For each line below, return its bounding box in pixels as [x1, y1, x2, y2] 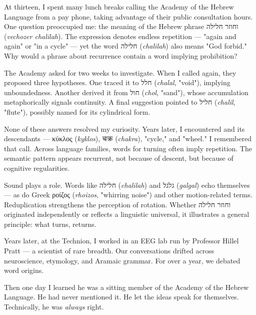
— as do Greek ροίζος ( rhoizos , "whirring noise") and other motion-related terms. [4, 189, 252, 200]
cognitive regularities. [4, 162, 69, 173]
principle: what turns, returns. [4, 218, 96, 229]
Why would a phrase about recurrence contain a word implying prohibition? [4, 50, 237, 61]
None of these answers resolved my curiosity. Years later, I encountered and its [4, 123, 245, 134]
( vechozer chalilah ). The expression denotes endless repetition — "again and [4, 31, 236, 41]
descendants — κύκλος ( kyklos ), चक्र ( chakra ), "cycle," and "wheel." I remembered [4, 133, 252, 144]
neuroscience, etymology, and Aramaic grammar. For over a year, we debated [4, 255, 240, 265]
